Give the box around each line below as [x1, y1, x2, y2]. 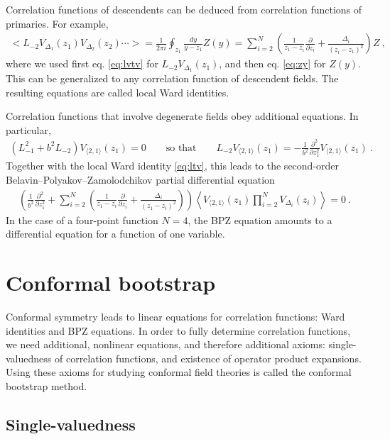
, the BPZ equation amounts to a [188, 212, 332, 227]
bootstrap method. [6, 378, 87, 393]
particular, [6, 122, 51, 137]
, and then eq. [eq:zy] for [219, 56, 326, 71]
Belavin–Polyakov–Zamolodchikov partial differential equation [6, 172, 275, 187]
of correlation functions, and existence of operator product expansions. [54, 350, 362, 365]
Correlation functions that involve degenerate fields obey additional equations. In [6, 109, 359, 123]
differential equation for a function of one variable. [6, 226, 225, 241]
